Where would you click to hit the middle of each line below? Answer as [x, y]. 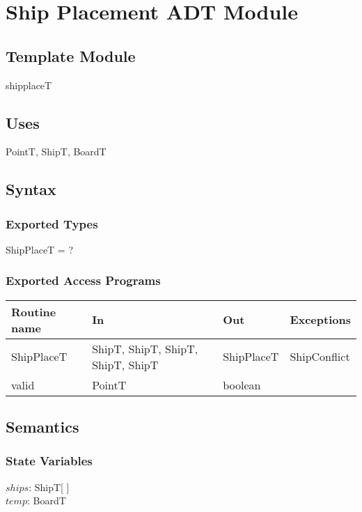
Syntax [31, 189]
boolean [242, 385]
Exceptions [320, 320]
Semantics [42, 427]
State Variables [49, 461]
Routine [34, 311]
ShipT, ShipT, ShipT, [145, 348]
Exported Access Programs [83, 280]
